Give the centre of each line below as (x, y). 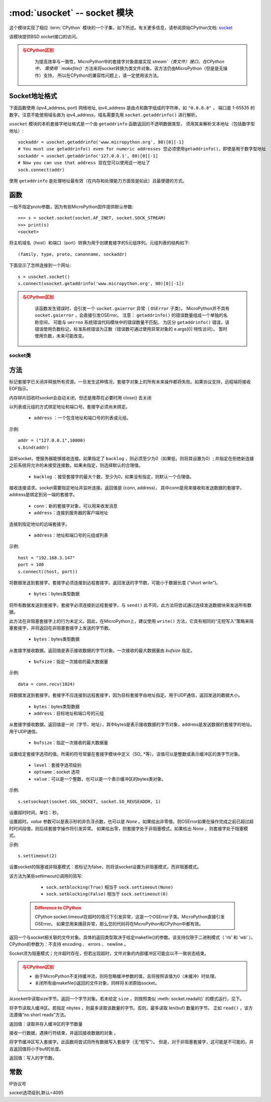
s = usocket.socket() (44, 277)
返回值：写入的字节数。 (33, 1058)
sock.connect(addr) (41, 170)
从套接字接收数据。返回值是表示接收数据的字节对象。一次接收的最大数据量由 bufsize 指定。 (102, 650)
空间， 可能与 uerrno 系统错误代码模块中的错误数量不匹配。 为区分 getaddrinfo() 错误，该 (134, 322)
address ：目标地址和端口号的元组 (69, 713)
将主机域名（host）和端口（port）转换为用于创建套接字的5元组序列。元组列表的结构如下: (100, 243)
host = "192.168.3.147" (47, 558)
